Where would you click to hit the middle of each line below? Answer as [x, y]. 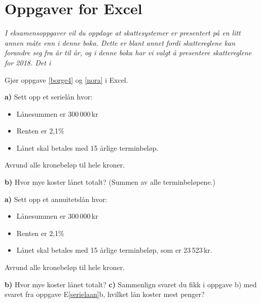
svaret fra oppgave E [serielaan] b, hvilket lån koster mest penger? [105, 294]
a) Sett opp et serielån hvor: [49, 97]
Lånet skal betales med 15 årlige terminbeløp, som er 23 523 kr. [114, 250]
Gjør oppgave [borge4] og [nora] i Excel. [66, 79]
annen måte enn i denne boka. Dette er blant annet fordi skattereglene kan [120, 42]
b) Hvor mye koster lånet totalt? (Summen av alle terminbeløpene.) [110, 182]
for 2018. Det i [28, 62]
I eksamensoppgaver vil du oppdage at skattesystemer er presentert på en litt [123, 33]
